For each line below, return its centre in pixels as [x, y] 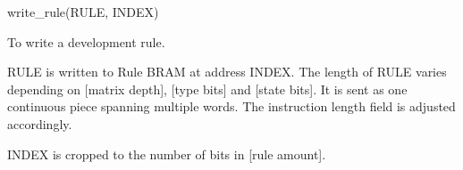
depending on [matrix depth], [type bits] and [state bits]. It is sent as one [207, 89]
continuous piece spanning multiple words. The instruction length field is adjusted [231, 106]
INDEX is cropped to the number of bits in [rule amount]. [167, 154]
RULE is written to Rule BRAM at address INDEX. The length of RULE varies [227, 72]
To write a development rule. [86, 41]
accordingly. [40, 123]
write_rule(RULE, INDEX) [83, 12]
